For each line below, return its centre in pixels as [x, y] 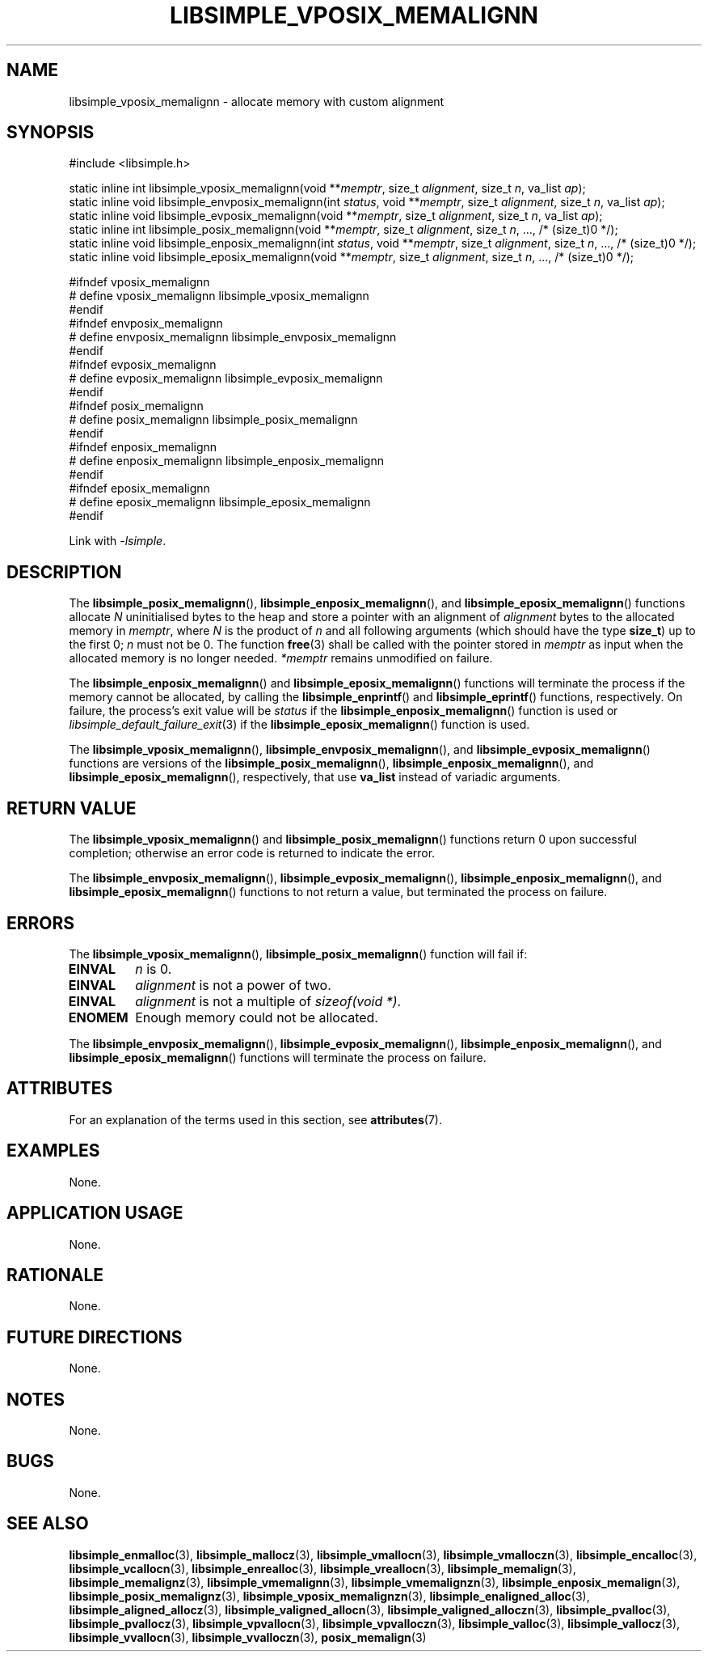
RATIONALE [55, 1275]
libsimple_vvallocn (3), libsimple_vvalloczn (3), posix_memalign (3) [248, 1637]
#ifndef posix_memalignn [136, 406]
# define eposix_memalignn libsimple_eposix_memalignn [220, 502]
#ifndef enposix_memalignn [143, 447]
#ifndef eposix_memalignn [139, 489]
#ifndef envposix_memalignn [146, 324]
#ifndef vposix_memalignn [139, 282]
